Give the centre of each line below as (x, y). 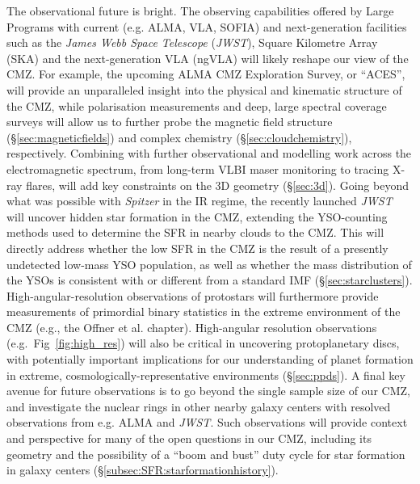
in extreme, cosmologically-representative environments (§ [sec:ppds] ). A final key (206, 375)
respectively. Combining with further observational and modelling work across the (209, 153)
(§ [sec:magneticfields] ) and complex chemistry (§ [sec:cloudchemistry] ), (179, 137)
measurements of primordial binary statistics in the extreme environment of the (204, 311)
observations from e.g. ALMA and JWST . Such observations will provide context (207, 422)
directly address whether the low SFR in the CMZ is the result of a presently (197, 248)
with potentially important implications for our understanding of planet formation (210, 359)
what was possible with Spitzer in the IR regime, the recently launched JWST (199, 201)
